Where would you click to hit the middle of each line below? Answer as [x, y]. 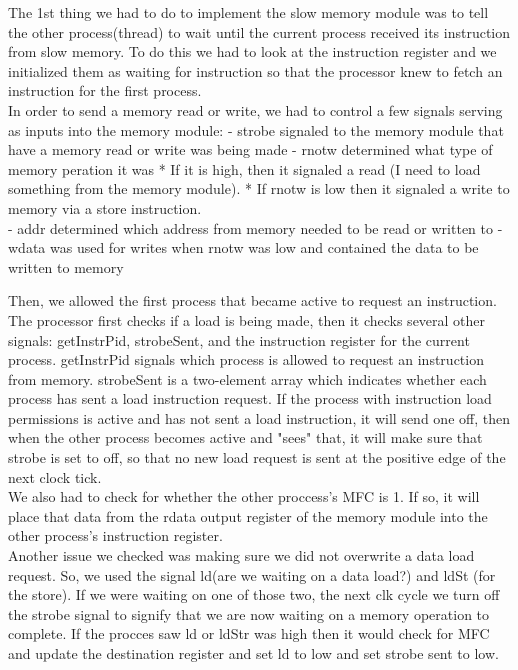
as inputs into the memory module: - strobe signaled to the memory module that [256, 129]
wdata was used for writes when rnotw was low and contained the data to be [243, 247]
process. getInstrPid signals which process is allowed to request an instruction [246, 359]
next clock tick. [55, 476]
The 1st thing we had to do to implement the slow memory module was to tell [248, 12]
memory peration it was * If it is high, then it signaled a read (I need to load [244, 168]
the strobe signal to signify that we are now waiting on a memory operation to [249, 613]
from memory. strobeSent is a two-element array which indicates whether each [247, 378]
